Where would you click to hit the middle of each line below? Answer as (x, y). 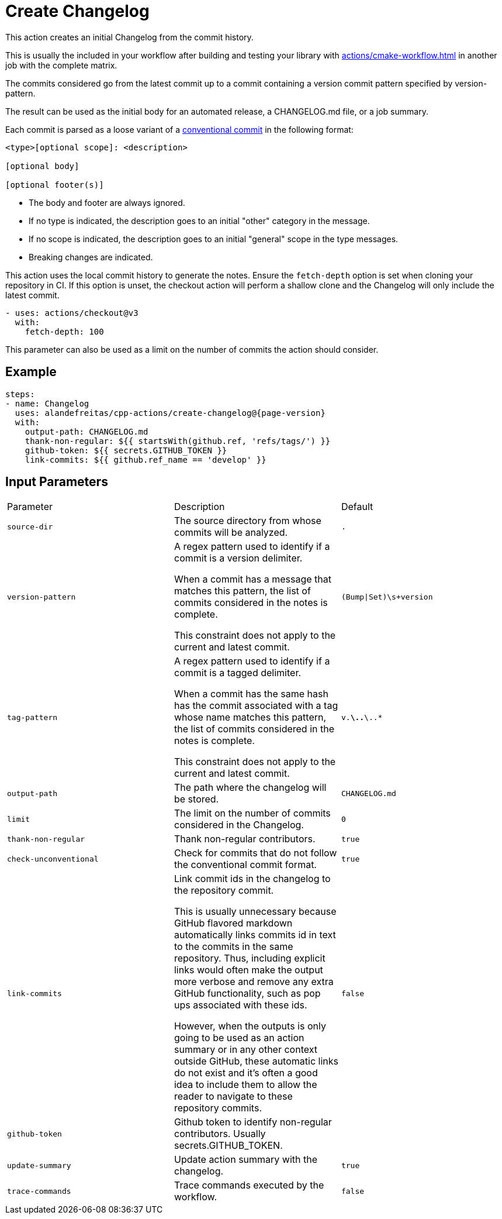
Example (31, 372)
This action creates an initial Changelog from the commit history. (129, 37)
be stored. (196, 799)
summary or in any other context (245, 1050)
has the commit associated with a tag (256, 706)
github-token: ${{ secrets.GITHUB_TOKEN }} (126, 450)
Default (357, 507)
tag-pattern (32, 717)
